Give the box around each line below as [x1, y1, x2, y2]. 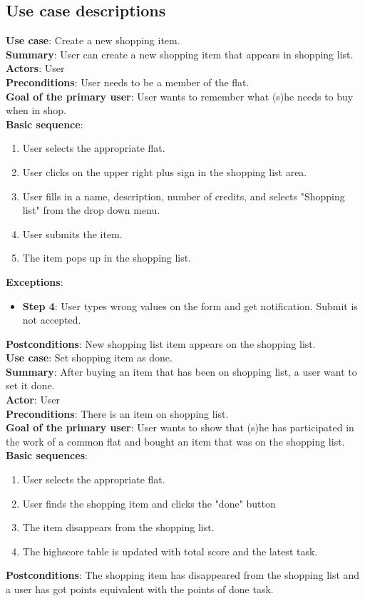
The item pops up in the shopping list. [22, 250, 192, 265]
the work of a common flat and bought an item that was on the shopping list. [6, 433, 345, 448]
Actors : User [6, 61, 65, 76]
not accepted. [22, 312, 81, 327]
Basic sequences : [6, 448, 88, 463]
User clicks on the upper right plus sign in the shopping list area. [22, 164, 307, 179]
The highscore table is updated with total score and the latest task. [22, 543, 318, 558]
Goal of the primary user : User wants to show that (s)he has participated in [6, 420, 354, 435]
